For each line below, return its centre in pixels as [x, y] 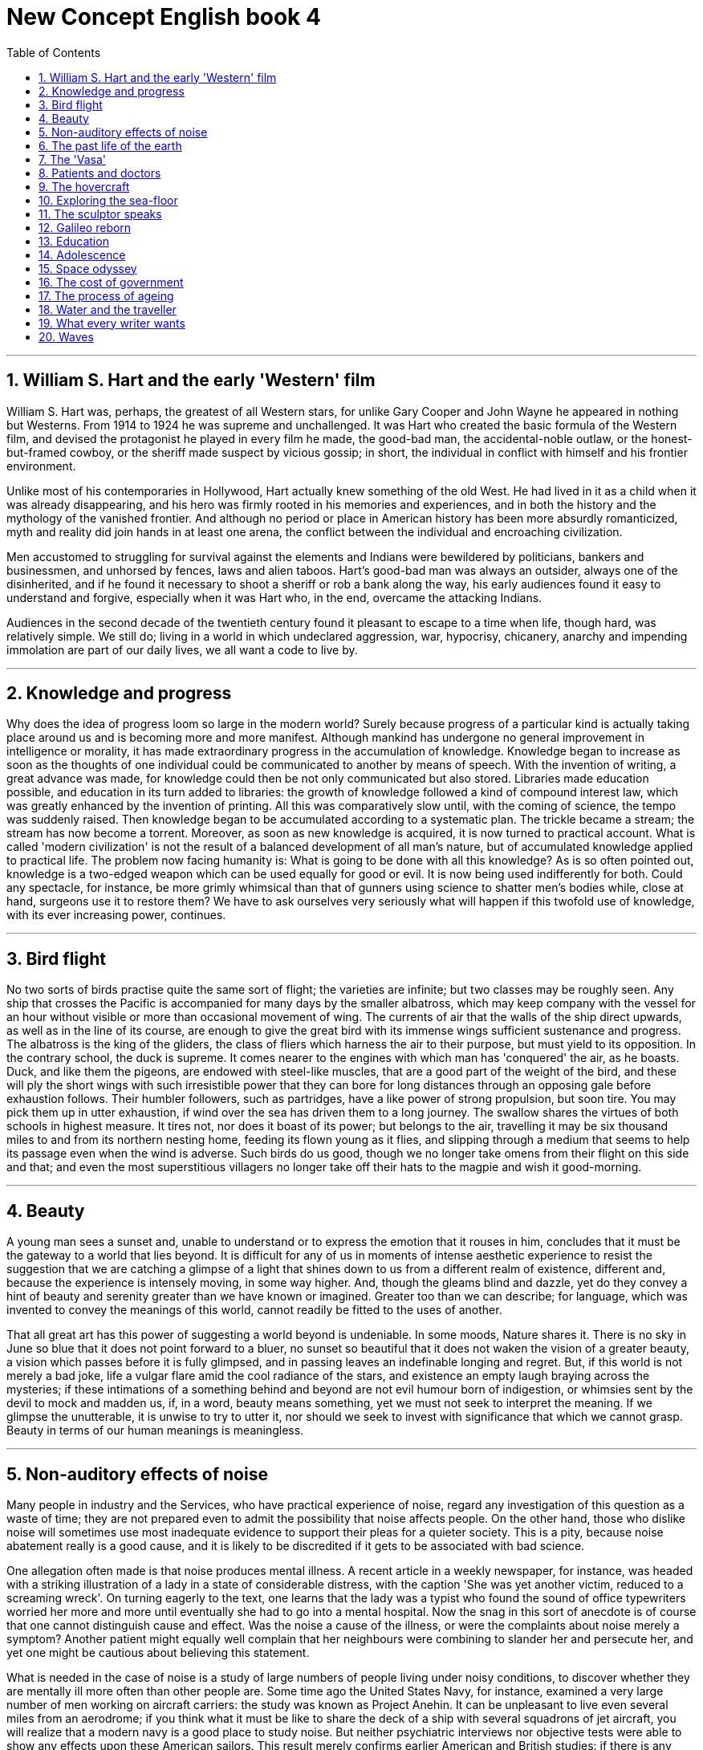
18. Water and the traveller [108, 309]
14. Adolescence [82, 254]
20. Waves [66, 336]
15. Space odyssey [88, 268]
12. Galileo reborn [85, 227]
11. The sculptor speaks [100, 214]
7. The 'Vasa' [73, 159]
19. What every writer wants [112, 323]
